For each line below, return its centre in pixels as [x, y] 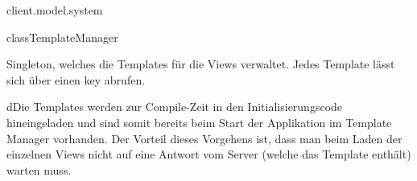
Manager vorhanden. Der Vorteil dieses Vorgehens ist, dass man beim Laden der [204, 138]
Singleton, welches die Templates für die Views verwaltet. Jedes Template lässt [201, 64]
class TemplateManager [62, 37]
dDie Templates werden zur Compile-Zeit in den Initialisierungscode [175, 107]
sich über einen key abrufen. [76, 79]
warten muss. [39, 169]
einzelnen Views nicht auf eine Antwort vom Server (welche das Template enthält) [209, 154]
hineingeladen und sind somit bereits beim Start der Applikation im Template [199, 122]
